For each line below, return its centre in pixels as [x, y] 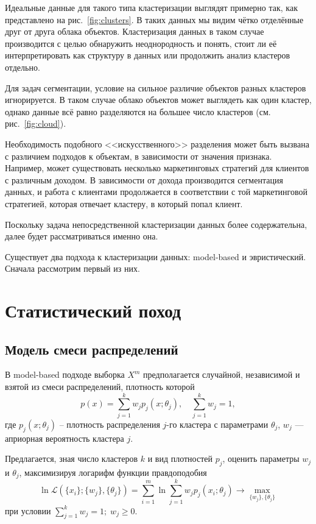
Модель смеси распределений [92, 349]
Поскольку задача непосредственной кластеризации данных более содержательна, [156, 224]
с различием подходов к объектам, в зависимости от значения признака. [139, 156]
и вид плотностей [180, 458]
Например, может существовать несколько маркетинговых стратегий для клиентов [157, 168]
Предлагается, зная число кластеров [72, 458]
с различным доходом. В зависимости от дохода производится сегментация [144, 179]
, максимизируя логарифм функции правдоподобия [113, 472]
